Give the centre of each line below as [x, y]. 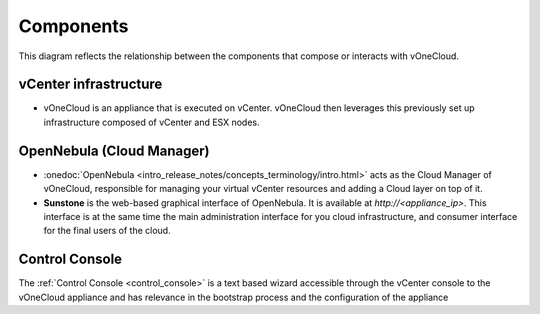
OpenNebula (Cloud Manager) [114, 150]
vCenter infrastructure [90, 84]
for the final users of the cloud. [107, 231]
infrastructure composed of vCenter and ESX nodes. [151, 122]
